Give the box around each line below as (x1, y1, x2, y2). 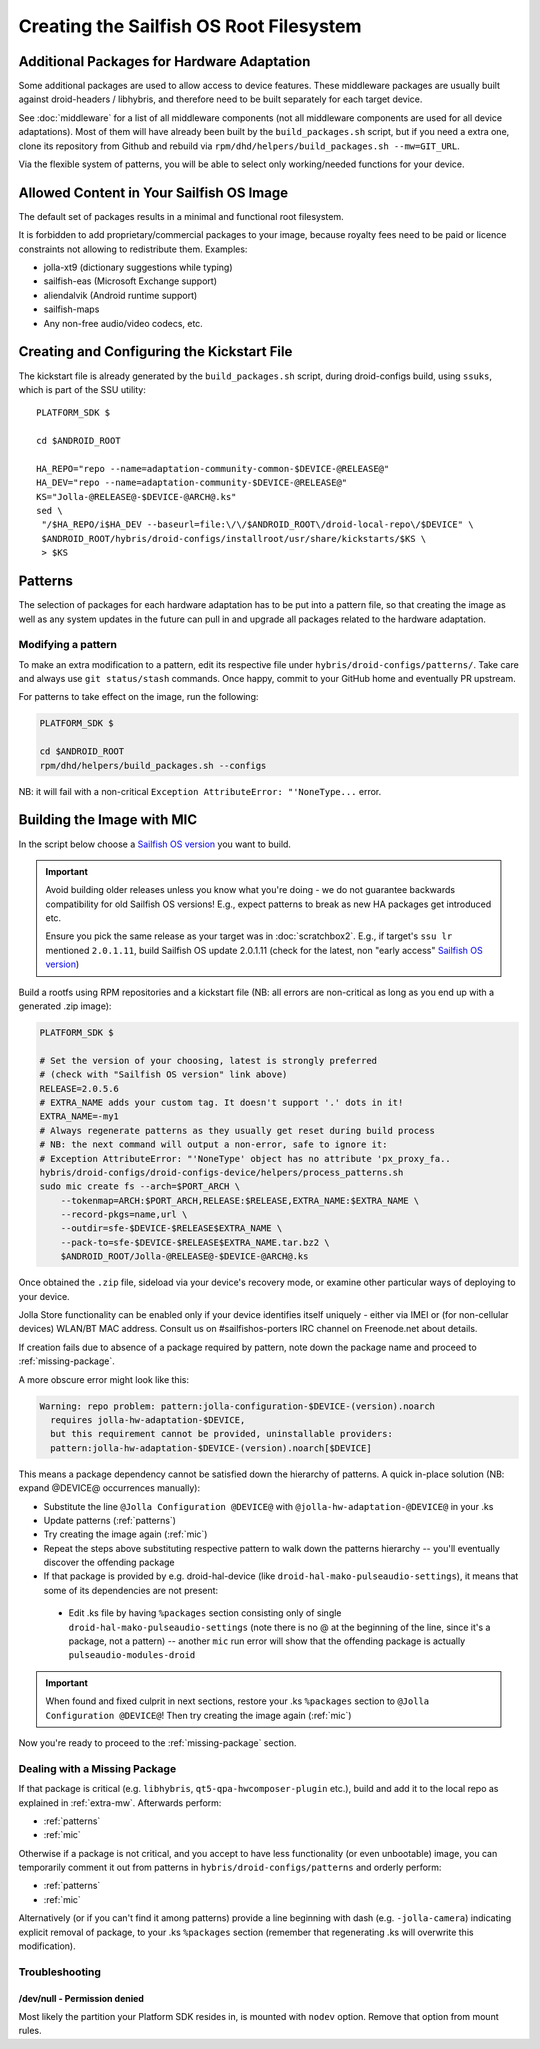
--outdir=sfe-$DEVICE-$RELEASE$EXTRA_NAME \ (60, 1223, 283, 1234)
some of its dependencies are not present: (43, 1584, 219, 1596)
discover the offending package (43, 1556, 175, 1569)
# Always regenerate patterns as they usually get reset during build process (39, 1125, 435, 1136)
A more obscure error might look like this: (18, 1373, 190, 1385)
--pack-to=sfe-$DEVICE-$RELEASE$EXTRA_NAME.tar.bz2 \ (60, 1236, 330, 1248)
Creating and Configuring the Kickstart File (18, 343, 293, 360)
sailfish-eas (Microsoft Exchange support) (43, 275, 217, 287)
